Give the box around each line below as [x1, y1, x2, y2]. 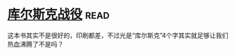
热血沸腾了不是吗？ [7, 39, 64, 48]
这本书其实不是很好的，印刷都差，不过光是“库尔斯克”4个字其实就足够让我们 [7, 31, 229, 39]
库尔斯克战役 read [7, 6, 110, 23]
